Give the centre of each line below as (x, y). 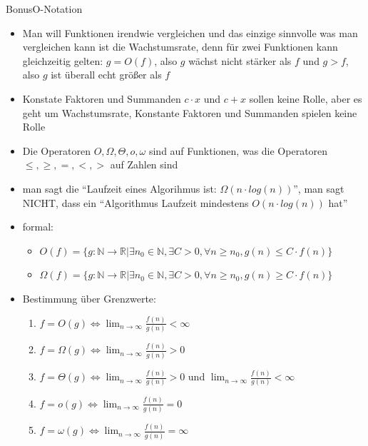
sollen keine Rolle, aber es (306, 98)
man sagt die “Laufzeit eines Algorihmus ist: (119, 188)
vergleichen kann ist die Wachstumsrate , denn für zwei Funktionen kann (180, 47)
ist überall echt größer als (106, 75)
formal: (38, 227)
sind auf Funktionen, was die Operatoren (238, 150)
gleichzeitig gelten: (63, 60)
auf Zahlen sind (144, 164)
